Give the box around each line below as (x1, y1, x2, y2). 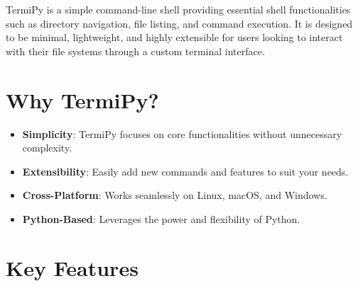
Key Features (6, 253, 139, 282)
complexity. (22, 140, 72, 155)
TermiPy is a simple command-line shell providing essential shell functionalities (6, 2, 351, 16)
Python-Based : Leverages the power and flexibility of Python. (22, 211, 300, 226)
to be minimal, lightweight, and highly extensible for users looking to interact (6, 30, 343, 45)
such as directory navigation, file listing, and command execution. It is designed (6, 16, 353, 30)
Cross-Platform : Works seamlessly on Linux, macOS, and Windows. (22, 188, 327, 202)
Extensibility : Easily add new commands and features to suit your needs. (22, 164, 349, 178)
